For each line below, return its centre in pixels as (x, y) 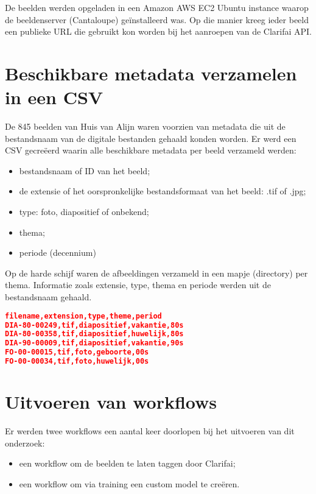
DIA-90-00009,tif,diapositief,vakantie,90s (94, 343)
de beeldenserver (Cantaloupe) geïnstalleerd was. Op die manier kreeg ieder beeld (157, 19)
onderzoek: (25, 443)
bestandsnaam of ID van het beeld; (85, 170)
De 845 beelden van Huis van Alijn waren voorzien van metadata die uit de (145, 126)
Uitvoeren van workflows (111, 402)
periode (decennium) (58, 252)
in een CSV (54, 97)
